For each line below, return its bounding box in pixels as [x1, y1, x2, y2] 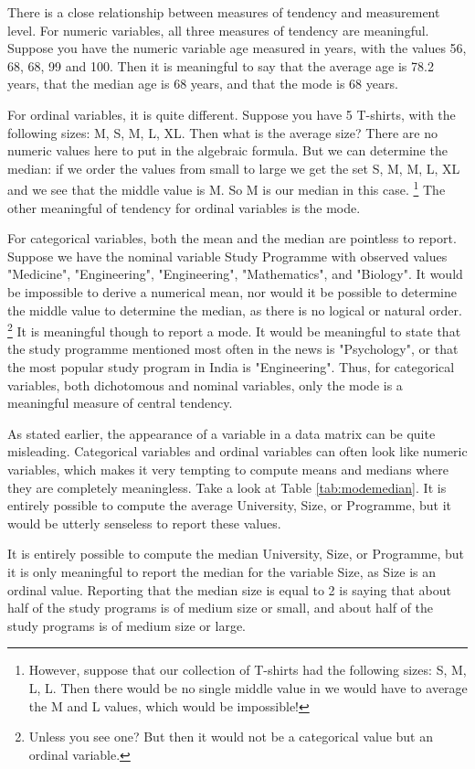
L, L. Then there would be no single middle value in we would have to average [28, 678, 468, 697]
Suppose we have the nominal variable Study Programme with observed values [7, 246, 448, 265]
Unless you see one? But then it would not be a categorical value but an [28, 727, 433, 746]
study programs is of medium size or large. [7, 615, 247, 635]
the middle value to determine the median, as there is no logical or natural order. [7, 300, 462, 319]
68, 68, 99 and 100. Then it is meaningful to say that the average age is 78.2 [7, 56, 434, 75]
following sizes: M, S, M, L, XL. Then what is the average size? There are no [7, 123, 438, 142]
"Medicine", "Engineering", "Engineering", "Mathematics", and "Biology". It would [7, 264, 463, 283]
